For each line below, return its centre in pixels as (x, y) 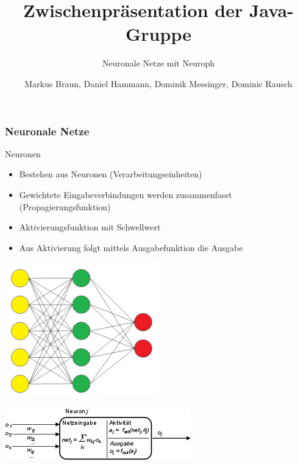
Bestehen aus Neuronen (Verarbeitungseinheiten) (111, 174)
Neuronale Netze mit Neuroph (158, 63)
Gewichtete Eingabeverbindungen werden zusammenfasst (126, 194)
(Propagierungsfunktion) (65, 206)
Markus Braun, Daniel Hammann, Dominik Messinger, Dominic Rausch (158, 83)
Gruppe (158, 34)
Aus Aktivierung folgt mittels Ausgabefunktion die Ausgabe (131, 247)
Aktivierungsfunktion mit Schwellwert (90, 227)
